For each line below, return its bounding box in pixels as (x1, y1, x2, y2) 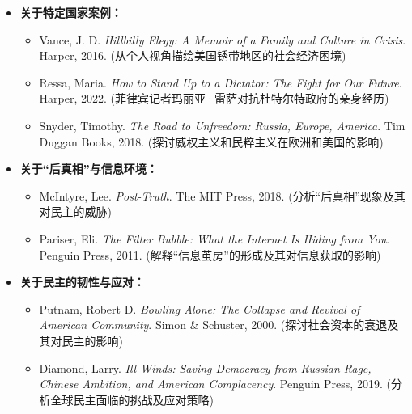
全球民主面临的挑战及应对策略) (50, 391, 214, 408)
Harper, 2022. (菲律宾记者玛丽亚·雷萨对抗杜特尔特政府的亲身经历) (39, 90, 389, 107)
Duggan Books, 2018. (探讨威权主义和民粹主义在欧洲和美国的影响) (39, 133, 384, 150)
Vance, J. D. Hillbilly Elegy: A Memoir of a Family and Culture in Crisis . (39, 31, 406, 48)
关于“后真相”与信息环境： (19, 160, 158, 177)
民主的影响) (62, 332, 124, 349)
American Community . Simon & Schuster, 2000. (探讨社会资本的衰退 (39, 316, 388, 333)
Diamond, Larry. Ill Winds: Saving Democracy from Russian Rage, (39, 359, 372, 376)
